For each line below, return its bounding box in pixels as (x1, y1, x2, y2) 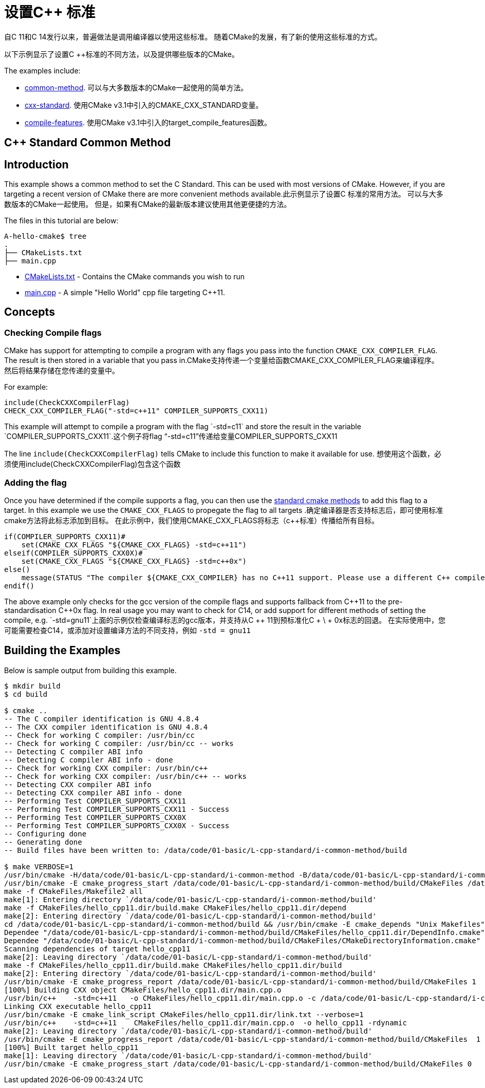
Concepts (4, 306, 55, 319)
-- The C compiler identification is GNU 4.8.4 (4, 714, 199, 723)
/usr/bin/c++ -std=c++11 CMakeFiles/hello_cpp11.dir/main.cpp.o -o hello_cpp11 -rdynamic (4, 1018, 407, 1027)
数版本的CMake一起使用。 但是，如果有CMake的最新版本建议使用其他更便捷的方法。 (4, 200, 291, 209)
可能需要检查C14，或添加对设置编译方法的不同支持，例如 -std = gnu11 (4, 625, 251, 635)
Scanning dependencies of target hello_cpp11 (4, 944, 191, 953)
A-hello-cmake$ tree (4, 232, 87, 241)
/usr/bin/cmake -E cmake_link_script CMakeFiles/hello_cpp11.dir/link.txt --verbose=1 (4, 1010, 364, 1019)
